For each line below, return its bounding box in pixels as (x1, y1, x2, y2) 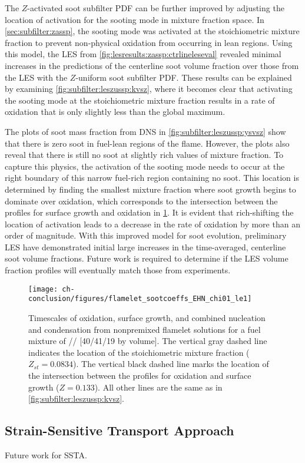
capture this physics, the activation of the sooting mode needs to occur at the (5, 160, 285, 172)
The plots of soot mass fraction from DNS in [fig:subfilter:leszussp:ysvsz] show (5, 125, 286, 137)
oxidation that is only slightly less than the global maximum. (5, 105, 226, 118)
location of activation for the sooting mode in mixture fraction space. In (5, 13, 264, 25)
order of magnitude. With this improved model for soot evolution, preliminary (5, 229, 287, 242)
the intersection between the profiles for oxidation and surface (28, 369, 251, 381)
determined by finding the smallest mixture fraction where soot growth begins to (5, 183, 296, 195)
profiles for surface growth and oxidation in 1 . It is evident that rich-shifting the (5, 206, 294, 219)
